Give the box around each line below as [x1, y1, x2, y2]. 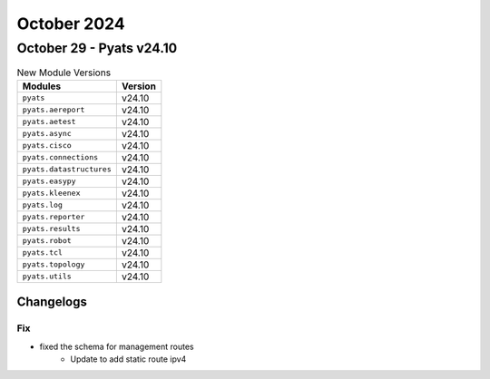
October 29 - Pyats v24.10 [16, 40, 178, 56]
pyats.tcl [22, 248, 64, 258]
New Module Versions [16, 66, 112, 79]
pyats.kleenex [22, 189, 81, 199]
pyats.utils [22, 272, 72, 281]
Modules [22, 80, 62, 92]
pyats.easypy [22, 177, 76, 186]
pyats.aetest [22, 117, 76, 127]
